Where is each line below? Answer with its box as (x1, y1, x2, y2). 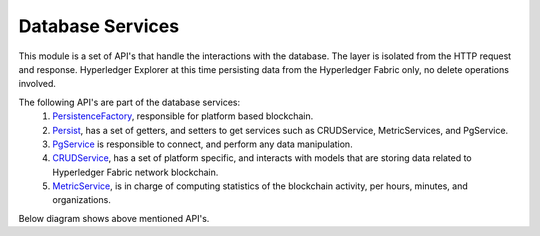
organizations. (52, 194, 112, 206)
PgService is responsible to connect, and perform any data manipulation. (52, 138, 354, 150)
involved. (18, 78, 57, 90)
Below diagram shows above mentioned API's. (18, 212, 210, 224)
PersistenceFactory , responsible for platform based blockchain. (52, 110, 314, 122)
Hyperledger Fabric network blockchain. (52, 166, 219, 178)
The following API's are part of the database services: (18, 96, 240, 108)
